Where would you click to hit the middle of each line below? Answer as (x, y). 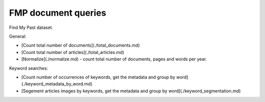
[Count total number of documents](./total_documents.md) (80, 45)
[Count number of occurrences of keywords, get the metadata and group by (98, 77)
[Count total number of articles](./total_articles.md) (73, 52)
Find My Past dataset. (31, 27)
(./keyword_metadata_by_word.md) (57, 84)
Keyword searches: (29, 68)
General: (18, 36)
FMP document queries (58, 13)
